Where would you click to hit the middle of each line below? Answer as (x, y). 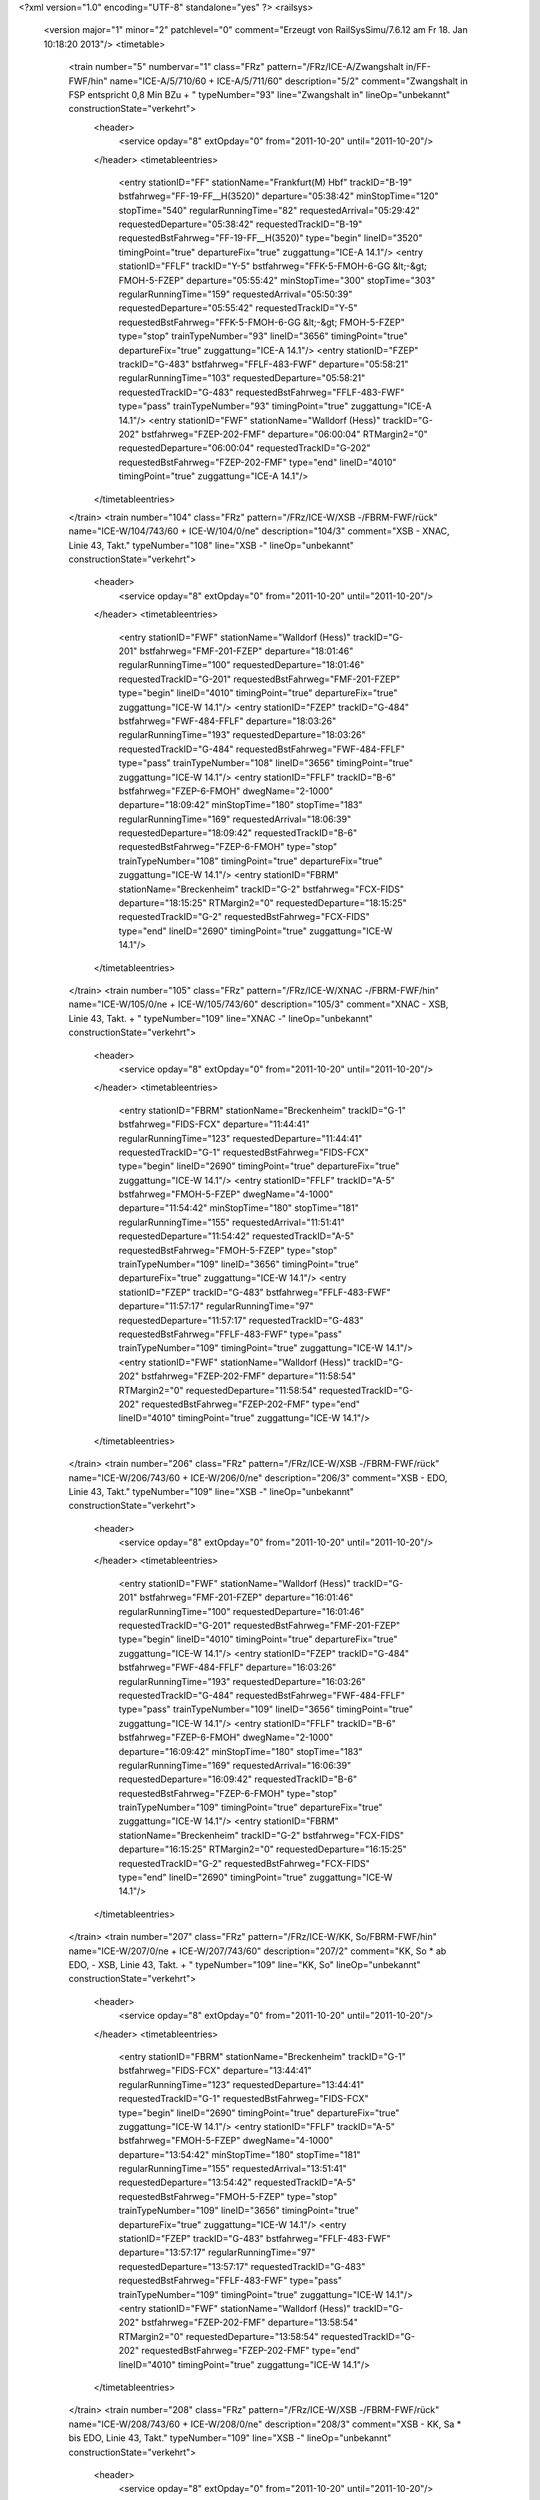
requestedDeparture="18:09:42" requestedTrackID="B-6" (238, 833)
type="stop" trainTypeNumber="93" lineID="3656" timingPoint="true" (263, 336)
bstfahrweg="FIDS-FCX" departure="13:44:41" (215, 2071)
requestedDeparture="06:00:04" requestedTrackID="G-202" (244, 448)
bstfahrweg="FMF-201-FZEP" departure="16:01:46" (246, 1597)
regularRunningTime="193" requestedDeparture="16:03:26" (242, 1681)
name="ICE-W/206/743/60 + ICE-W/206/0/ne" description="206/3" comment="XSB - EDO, (258, 1477)
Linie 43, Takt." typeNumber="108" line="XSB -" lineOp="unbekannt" (211, 545)
